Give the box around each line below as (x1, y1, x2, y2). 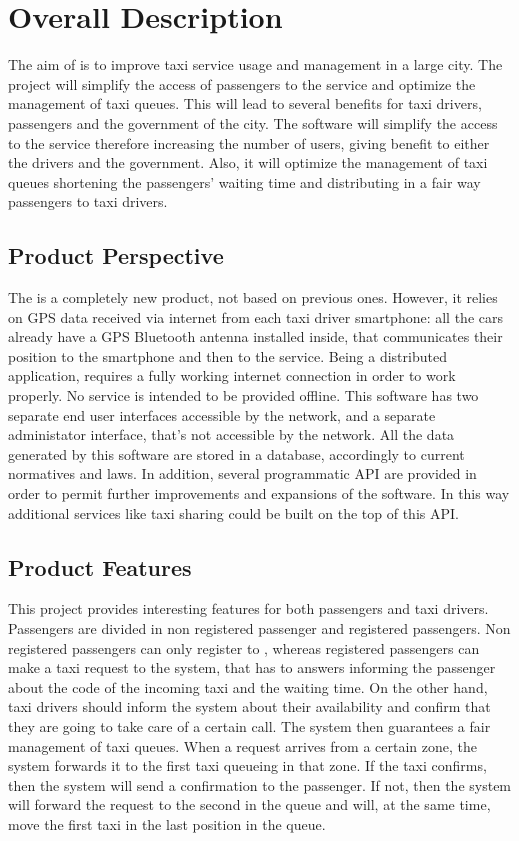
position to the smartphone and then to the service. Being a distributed (8, 345, 447, 366)
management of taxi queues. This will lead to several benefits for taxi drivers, (8, 93, 482, 114)
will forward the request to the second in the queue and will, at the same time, (8, 794, 491, 815)
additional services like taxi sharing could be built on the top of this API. (8, 502, 459, 523)
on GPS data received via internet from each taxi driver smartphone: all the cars (8, 306, 503, 327)
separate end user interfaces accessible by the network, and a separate (8, 404, 436, 425)
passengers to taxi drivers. (8, 191, 168, 212)
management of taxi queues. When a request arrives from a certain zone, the (8, 735, 477, 756)
